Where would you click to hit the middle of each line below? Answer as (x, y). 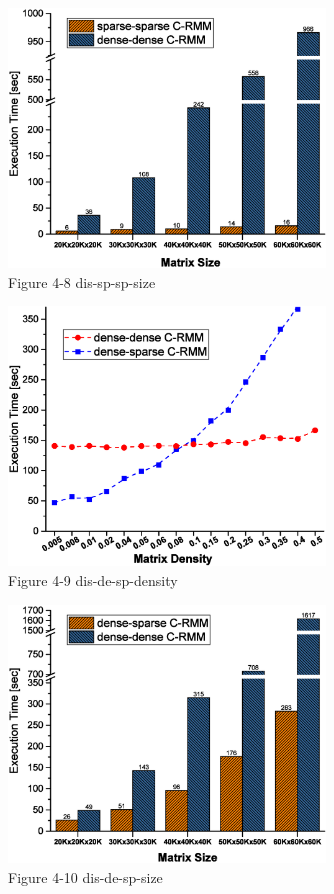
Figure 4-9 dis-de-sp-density (93, 579)
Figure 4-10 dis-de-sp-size (85, 876)
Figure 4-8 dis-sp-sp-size (82, 281)
